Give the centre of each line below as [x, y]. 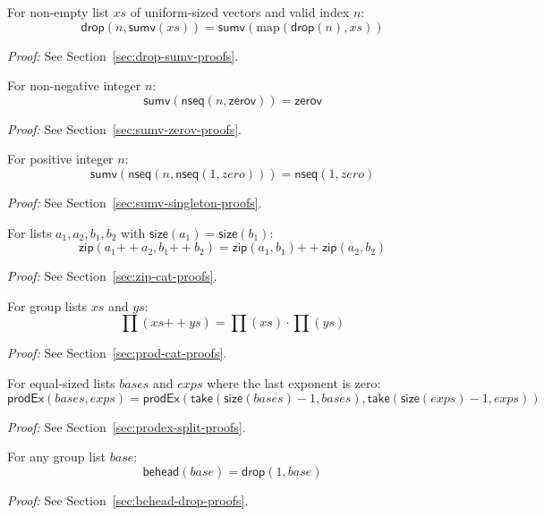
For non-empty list [58, 12]
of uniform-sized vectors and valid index [240, 12]
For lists [30, 232]
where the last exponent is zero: [294, 382]
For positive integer [60, 159]
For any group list [57, 457]
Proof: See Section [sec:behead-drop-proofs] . [128, 499]
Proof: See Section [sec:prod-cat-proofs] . [117, 353]
